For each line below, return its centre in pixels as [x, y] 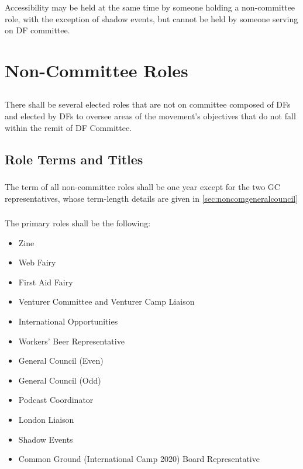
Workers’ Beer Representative [71, 341]
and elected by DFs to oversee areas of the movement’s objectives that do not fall [150, 116]
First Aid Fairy [46, 282]
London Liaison [46, 419]
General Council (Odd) [60, 380]
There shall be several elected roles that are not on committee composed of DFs [148, 104]
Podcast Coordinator [56, 400]
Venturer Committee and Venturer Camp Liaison [106, 301]
